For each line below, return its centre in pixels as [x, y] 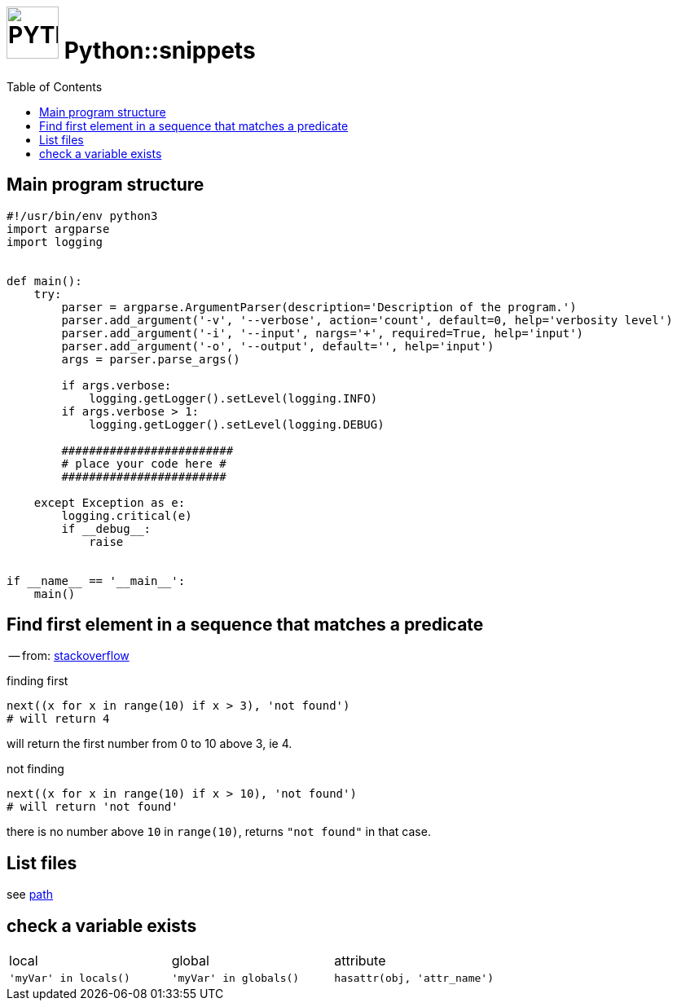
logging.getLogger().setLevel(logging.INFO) [233, 398]
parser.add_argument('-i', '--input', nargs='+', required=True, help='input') [323, 333]
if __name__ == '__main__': [96, 580]
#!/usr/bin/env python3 [82, 215]
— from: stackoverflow [69, 656]
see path [30, 895]
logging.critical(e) [127, 515]
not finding [35, 769]
